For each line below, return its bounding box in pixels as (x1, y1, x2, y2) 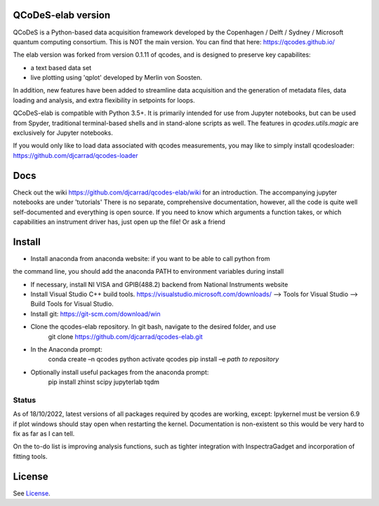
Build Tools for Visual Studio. (30, 300, 114, 308)
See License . (13, 488, 51, 498)
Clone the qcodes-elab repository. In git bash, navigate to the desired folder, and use (30, 323, 277, 331)
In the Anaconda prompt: (30, 345, 103, 354)
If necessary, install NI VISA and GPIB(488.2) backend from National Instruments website (30, 280, 288, 288)
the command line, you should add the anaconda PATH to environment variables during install (13, 267, 284, 276)
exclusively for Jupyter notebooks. (13, 128, 114, 137)
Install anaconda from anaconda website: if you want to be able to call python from (30, 254, 270, 262)
